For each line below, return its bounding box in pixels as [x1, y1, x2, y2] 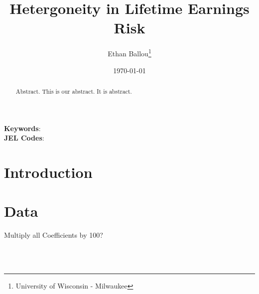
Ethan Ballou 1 [108, 47, 151, 58]
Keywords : [4, 123, 41, 133]
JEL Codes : [4, 133, 44, 143]
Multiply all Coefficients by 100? [4, 230, 103, 240]
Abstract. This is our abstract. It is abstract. [15, 87, 132, 95]
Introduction [4, 161, 93, 182]
